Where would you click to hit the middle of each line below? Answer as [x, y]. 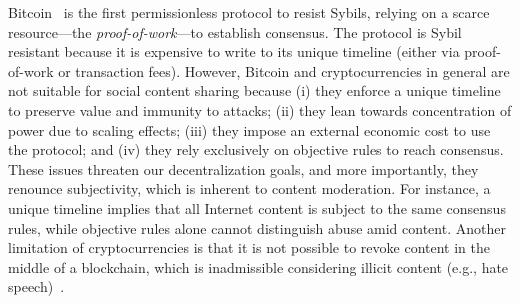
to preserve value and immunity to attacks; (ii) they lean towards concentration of [260, 109]
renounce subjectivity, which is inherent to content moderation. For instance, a [249, 188]
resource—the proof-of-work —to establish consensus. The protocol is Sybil [235, 31]
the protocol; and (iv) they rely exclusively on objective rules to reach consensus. [256, 149]
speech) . [36, 286]
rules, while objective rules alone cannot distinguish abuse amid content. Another [257, 227]
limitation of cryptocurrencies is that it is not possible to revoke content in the [249, 247]
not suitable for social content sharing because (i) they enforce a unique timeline [254, 90]
